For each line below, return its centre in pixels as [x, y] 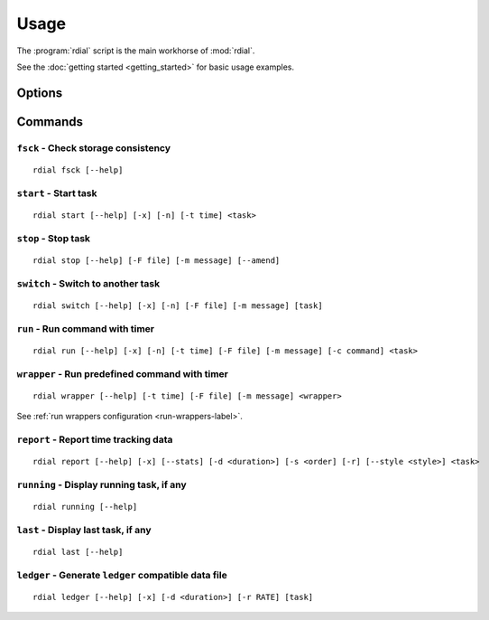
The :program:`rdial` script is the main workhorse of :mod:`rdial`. [136, 51]
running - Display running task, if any [101, 484]
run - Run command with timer [86, 328]
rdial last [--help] [78, 552]
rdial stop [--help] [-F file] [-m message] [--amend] [157, 260]
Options [40, 93]
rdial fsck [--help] [78, 170]
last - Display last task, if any [84, 530]
